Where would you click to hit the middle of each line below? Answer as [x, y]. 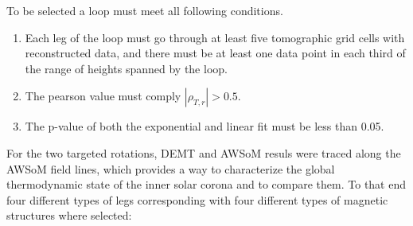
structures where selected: [69, 215]
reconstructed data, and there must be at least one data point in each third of [215, 53]
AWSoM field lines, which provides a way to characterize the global [171, 168]
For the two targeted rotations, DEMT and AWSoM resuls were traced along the [204, 152]
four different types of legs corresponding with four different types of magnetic [197, 199]
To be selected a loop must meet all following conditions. [145, 10]
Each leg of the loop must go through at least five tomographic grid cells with [215, 37]
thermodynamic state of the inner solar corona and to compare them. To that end [206, 184]
